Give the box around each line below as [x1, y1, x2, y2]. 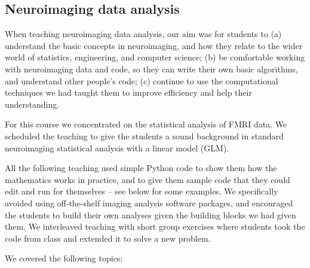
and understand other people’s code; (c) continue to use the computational [5, 74, 278, 87]
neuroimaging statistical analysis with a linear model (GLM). [5, 141, 229, 154]
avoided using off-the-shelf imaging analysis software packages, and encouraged [5, 196, 293, 209]
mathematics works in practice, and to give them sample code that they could [5, 173, 290, 185]
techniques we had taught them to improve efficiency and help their [5, 86, 252, 99]
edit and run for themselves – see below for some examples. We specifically [5, 185, 278, 197]
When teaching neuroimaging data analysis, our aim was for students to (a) [5, 28, 282, 40]
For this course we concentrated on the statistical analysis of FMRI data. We [5, 118, 287, 130]
